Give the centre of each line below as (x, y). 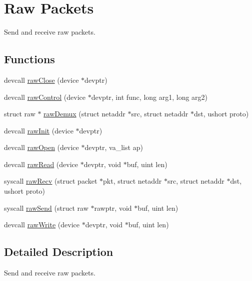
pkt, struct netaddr (132, 181)
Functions (29, 59)
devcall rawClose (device (41, 80)
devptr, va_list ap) (114, 147)
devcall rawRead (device (41, 164)
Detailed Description (59, 252)
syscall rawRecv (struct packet (51, 181)
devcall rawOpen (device (41, 147)
